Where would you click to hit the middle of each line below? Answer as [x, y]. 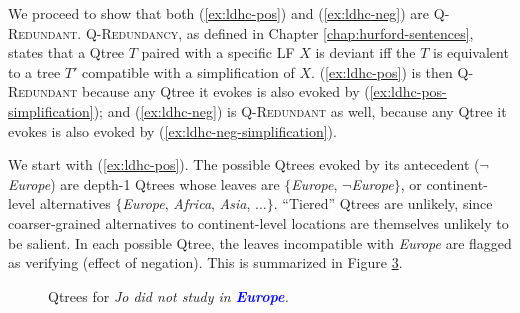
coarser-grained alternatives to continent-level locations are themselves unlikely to [258, 222]
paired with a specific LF [218, 52]
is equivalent [470, 52]
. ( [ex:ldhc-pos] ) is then [382, 71]
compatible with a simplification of [188, 71]
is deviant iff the [365, 52]
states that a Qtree [66, 52]
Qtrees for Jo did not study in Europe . [168, 295]
